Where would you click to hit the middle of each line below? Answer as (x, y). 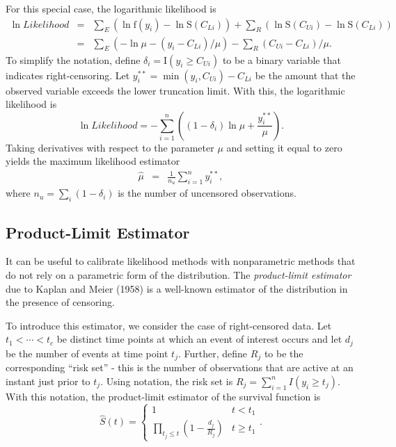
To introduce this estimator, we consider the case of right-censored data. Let (169, 325)
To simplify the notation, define (73, 59)
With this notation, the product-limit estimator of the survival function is (163, 396)
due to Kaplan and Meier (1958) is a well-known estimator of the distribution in (177, 288)
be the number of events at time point (87, 353)
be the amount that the (305, 75)
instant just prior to (48, 381)
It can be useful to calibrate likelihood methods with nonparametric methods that (181, 261)
